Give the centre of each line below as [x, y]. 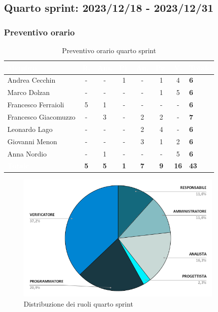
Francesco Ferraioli [36, 105]
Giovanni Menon [32, 141]
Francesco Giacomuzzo [41, 116]
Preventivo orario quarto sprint [109, 50]
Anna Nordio [27, 153]
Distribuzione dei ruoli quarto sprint [78, 303]
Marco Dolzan [29, 92]
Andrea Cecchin [32, 80]
